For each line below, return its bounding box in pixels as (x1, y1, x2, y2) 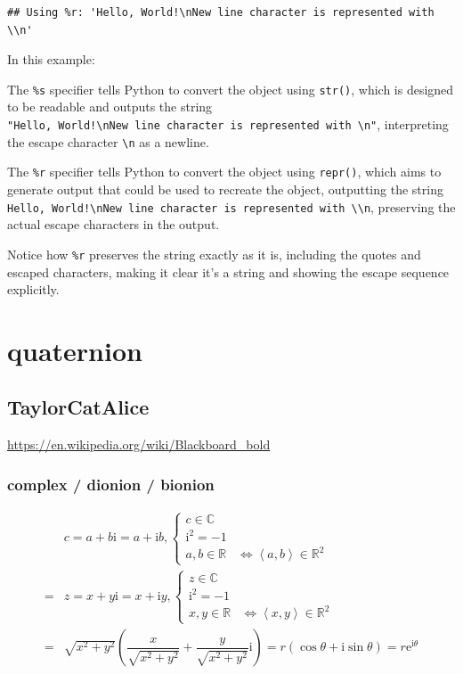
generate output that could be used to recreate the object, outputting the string (7, 180, 443, 198)
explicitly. (7, 280, 60, 299)
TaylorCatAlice (7, 393, 150, 421)
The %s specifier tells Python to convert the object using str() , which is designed (7, 79, 454, 98)
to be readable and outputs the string (7, 97, 213, 116)
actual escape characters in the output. (7, 215, 220, 234)
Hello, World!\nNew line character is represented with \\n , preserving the (7, 197, 456, 216)
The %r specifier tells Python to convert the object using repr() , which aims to (7, 162, 442, 181)
